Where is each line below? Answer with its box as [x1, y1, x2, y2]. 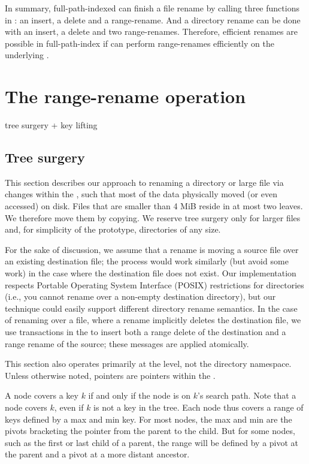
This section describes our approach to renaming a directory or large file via [5, 176, 284, 188]
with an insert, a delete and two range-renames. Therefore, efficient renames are [5, 25, 298, 38]
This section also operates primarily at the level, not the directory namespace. [5, 357, 292, 370]
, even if [54, 400, 84, 413]
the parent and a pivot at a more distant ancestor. [5, 448, 190, 460]
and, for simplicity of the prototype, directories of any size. [5, 223, 221, 236]
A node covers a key [5, 389, 78, 402]
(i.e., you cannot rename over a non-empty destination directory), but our [5, 290, 276, 303]
